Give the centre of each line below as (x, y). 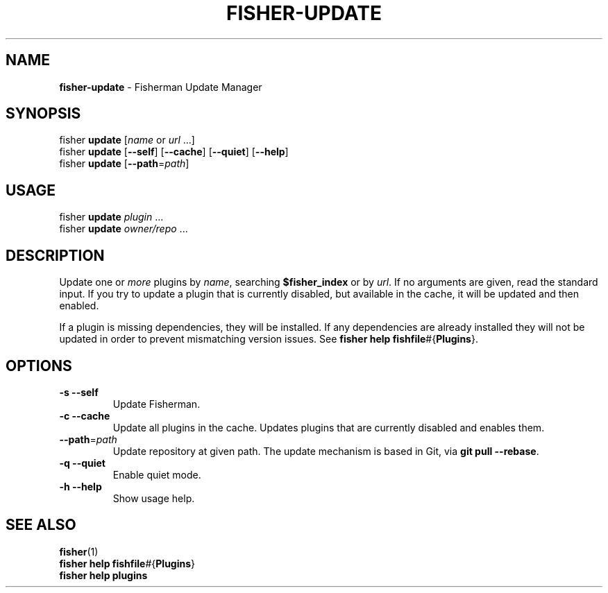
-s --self (79, 392)
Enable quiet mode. (157, 474)
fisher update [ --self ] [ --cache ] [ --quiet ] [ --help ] (174, 152)
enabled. (79, 306)
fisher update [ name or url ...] (127, 140)
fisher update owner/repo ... (124, 229)
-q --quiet (82, 463)
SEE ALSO (41, 525)
